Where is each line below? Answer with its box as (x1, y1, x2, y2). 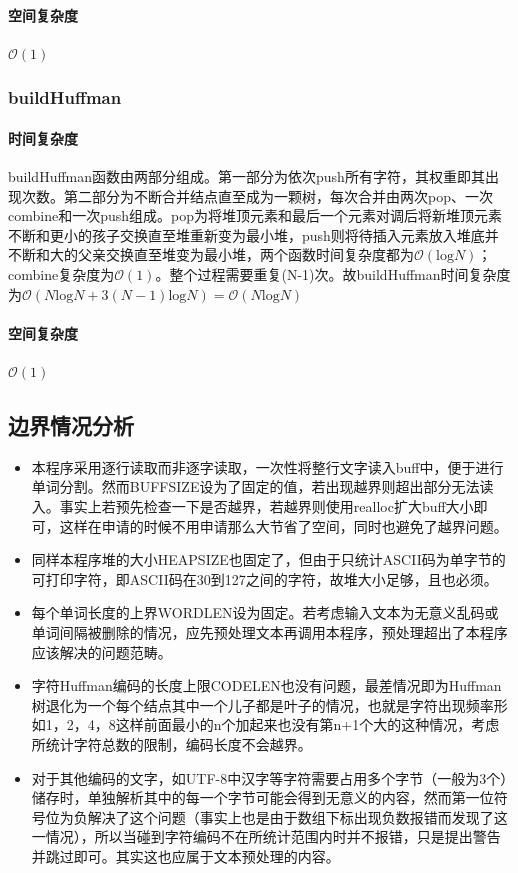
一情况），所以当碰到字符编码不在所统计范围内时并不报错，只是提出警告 (31, 826, 501, 847)
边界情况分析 (8, 409, 134, 440)
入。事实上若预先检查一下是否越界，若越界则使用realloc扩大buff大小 (31, 495, 474, 516)
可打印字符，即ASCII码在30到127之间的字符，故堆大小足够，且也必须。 (31, 568, 498, 589)
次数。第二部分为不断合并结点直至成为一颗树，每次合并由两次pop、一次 (21, 185, 493, 206)
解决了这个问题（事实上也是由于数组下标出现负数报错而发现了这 (87, 806, 508, 827)
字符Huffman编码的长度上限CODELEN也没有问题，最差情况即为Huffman (31, 675, 502, 696)
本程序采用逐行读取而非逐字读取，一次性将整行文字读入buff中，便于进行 (31, 456, 504, 477)
